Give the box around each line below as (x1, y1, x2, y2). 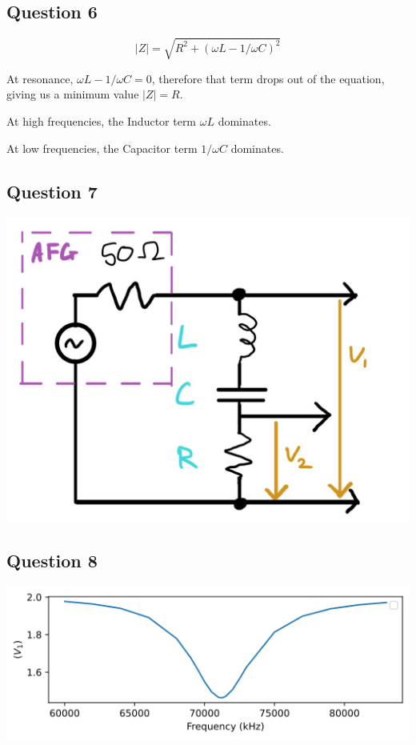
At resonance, (6, 70, 74, 86)
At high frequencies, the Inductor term (6, 112, 197, 129)
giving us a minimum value (6, 86, 139, 102)
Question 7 (6, 178, 98, 203)
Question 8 (6, 548, 98, 573)
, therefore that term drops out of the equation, (151, 70, 385, 86)
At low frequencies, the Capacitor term (6, 139, 198, 156)
